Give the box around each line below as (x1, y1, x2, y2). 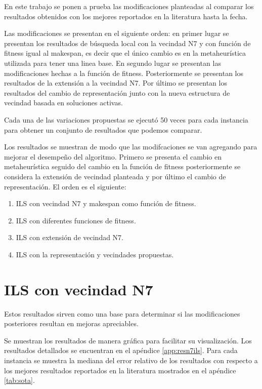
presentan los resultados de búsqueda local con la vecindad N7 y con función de (4, 37, 251, 48)
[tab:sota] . (4, 375, 35, 385)
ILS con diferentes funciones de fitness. (16, 215, 136, 225)
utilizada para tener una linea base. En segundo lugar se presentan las (4, 57, 221, 68)
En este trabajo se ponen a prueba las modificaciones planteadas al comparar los (4, 1, 254, 11)
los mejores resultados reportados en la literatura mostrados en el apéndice (4, 365, 236, 375)
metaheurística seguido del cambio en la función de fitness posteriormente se (4, 161, 241, 172)
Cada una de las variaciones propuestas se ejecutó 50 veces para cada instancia (4, 114, 248, 125)
